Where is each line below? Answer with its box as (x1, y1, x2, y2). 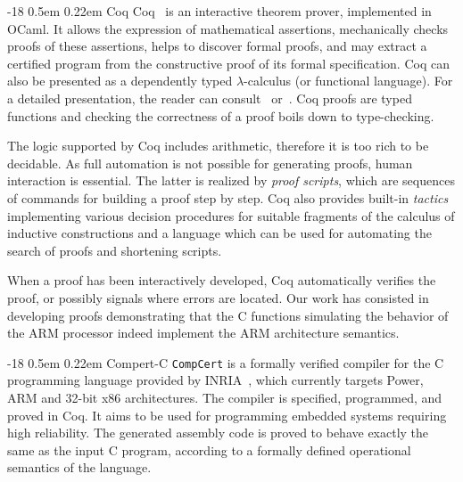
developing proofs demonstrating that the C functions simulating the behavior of (7, 306, 449, 324)
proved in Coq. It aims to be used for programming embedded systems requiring (7, 405, 447, 424)
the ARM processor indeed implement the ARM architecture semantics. (7, 323, 400, 342)
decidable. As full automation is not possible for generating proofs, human (7, 153, 413, 172)
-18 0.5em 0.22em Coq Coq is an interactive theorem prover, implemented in (7, 2, 432, 20)
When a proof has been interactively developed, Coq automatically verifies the (7, 271, 436, 290)
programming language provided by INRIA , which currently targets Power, (7, 371, 424, 389)
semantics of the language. (7, 458, 152, 477)
